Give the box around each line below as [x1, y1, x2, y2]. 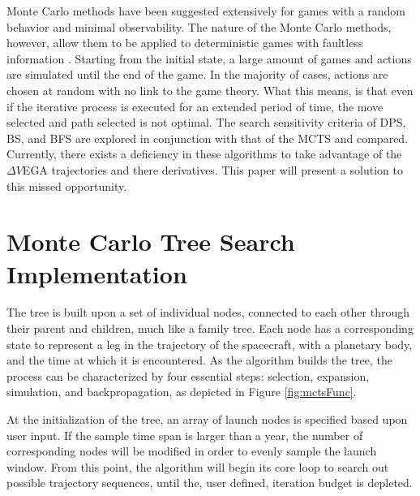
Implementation [6, 257, 187, 290]
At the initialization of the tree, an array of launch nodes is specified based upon [6, 411, 408, 427]
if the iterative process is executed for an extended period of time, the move [6, 97, 384, 114]
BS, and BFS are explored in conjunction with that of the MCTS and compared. [6, 129, 409, 146]
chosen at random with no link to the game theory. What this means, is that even [6, 81, 414, 98]
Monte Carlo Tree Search [6, 225, 295, 258]
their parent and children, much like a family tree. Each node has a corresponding [6, 320, 414, 337]
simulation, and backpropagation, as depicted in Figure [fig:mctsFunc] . [6, 383, 357, 400]
